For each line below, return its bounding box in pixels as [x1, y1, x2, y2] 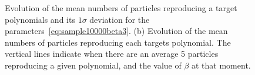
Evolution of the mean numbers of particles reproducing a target [5, 2, 237, 13]
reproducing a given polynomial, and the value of [5, 59, 182, 71]
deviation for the [89, 13, 150, 25]
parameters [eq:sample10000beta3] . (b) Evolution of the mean [5, 25, 228, 37]
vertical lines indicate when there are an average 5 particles [5, 47, 219, 60]
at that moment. [192, 59, 251, 71]
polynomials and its [5, 13, 75, 25]
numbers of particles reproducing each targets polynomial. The [5, 36, 231, 48]
